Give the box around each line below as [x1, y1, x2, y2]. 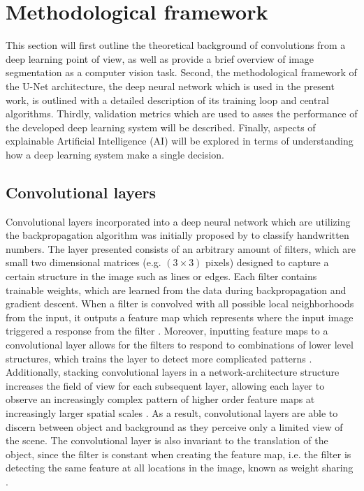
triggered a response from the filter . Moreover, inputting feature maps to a [6, 323, 328, 338]
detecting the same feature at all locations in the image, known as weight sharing [6, 460, 354, 475]
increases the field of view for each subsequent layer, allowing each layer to [6, 378, 325, 393]
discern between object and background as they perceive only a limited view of [6, 419, 343, 434]
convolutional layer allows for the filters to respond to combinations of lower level [6, 337, 354, 352]
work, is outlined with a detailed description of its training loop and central [6, 92, 329, 107]
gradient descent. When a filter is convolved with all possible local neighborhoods [6, 296, 354, 311]
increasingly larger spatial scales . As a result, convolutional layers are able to [6, 405, 338, 420]
